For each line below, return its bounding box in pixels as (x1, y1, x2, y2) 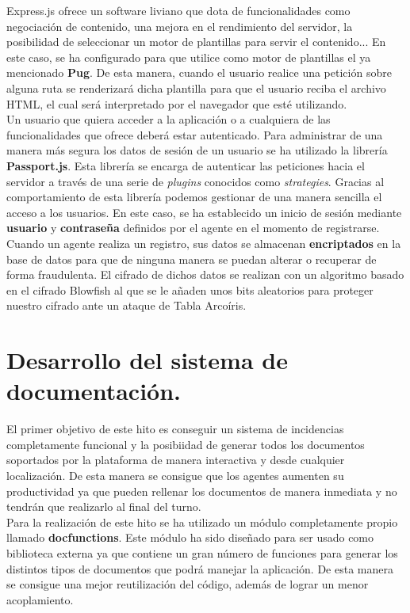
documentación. (6, 375, 181, 407)
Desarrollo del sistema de (6, 344, 288, 376)
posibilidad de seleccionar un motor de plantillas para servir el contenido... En (6, 33, 386, 50)
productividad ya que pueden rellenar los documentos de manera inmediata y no (6, 482, 397, 499)
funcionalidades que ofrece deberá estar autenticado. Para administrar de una (6, 126, 383, 143)
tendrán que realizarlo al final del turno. (6, 498, 201, 515)
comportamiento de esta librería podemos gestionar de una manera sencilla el (6, 188, 382, 205)
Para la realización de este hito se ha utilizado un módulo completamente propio (6, 513, 398, 530)
